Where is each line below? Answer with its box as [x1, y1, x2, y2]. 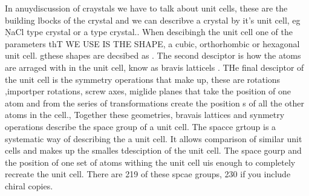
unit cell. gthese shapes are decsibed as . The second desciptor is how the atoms [5, 49, 301, 62]
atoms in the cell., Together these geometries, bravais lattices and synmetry [5, 108, 285, 121]
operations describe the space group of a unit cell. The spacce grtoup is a [5, 120, 276, 132]
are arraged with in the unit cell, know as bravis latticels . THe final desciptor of [5, 60, 304, 73]
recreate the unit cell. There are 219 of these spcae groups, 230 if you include [5, 168, 291, 180]
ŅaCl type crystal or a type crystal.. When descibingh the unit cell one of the [5, 25, 293, 38]
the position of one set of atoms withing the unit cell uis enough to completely [5, 155, 296, 168]
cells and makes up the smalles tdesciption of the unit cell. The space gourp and [5, 144, 302, 157]
